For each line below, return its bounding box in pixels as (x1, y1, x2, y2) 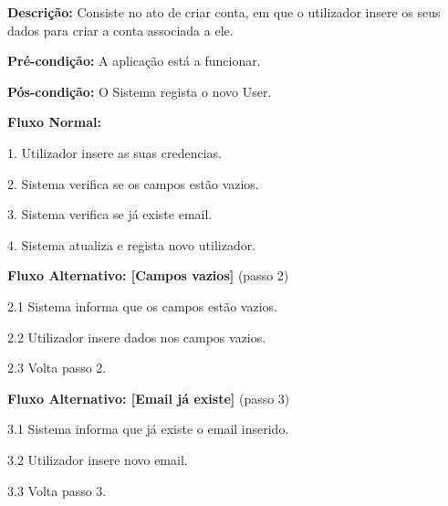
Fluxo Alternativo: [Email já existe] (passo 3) (7, 388, 290, 407)
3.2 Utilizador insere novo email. (7, 449, 188, 469)
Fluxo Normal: (7, 112, 101, 132)
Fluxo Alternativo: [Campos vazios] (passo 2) (7, 266, 289, 285)
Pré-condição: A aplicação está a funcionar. (7, 51, 261, 70)
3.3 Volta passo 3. (7, 480, 107, 500)
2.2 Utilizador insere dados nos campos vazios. (7, 327, 266, 346)
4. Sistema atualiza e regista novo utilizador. (7, 235, 256, 254)
